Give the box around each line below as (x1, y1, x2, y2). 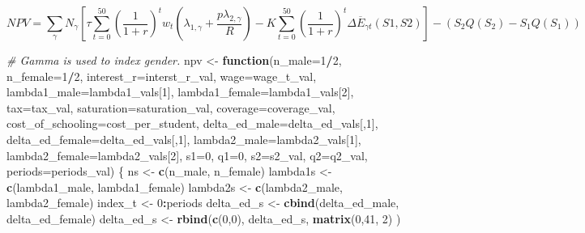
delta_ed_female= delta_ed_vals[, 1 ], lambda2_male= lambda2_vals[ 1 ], (6, 130, 361, 147)
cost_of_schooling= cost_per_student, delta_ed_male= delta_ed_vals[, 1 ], (6, 115, 378, 132)
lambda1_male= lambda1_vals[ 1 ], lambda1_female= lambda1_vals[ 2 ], (6, 83, 354, 100)
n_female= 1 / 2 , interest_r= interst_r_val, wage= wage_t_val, (6, 67, 317, 84)
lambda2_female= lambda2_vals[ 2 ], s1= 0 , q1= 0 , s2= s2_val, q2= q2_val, (6, 146, 368, 163)
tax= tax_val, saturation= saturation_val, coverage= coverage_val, (6, 99, 335, 116)
